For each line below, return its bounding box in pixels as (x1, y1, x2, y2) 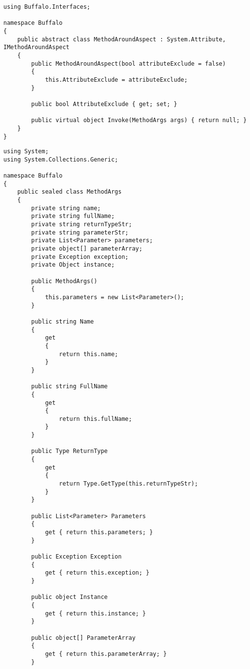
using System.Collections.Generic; (3, 156, 118, 163)
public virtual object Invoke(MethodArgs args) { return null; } (31, 117, 247, 124)
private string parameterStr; (31, 229, 129, 236)
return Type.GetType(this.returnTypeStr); (59, 480, 198, 488)
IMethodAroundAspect (3, 44, 70, 51)
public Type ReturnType (31, 448, 108, 455)
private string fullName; (31, 213, 115, 220)
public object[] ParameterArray (31, 634, 136, 641)
